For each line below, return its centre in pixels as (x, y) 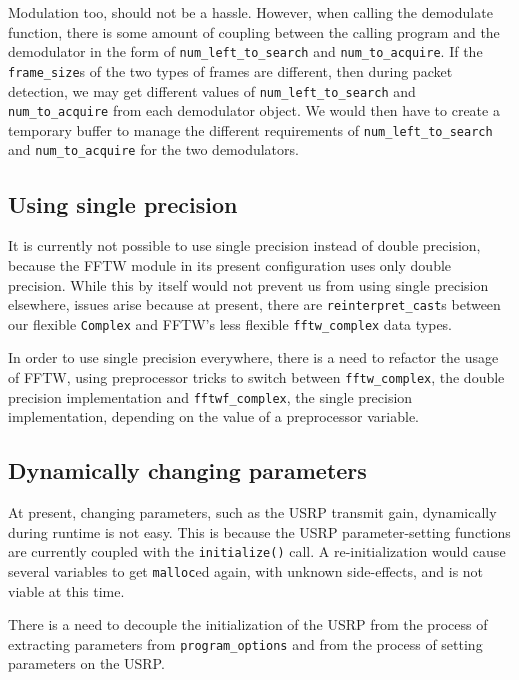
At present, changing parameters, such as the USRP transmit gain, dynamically (252, 512)
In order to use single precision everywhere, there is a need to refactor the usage (253, 357)
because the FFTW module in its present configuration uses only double (230, 264)
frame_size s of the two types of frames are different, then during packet (230, 70)
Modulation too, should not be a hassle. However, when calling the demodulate (250, 12)
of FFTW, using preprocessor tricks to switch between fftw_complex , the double (256, 377)
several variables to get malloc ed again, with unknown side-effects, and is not (246, 570)
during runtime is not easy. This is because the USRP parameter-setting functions (259, 531)
